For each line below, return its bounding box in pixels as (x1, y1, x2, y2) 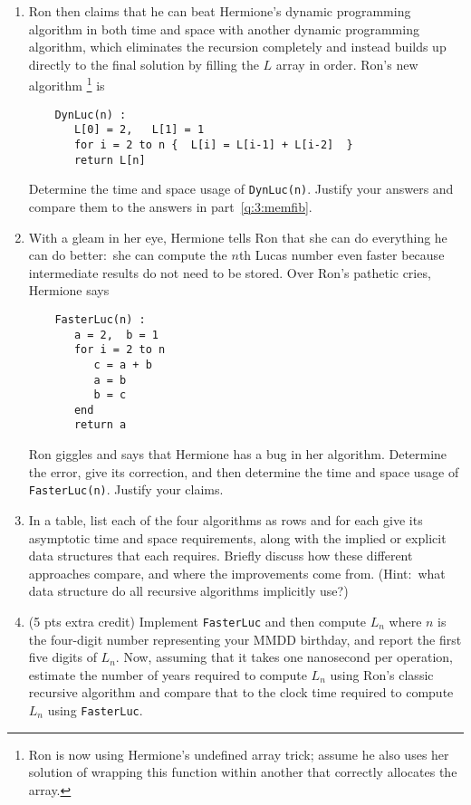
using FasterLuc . (47, 700, 143, 719)
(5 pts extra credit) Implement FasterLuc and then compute (28, 611, 366, 630)
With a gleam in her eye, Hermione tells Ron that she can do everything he (28, 227, 447, 246)
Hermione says (28, 281, 110, 300)
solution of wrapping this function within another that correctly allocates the (28, 762, 457, 781)
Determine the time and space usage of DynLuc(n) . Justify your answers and (28, 179, 454, 198)
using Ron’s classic (330, 665, 434, 684)
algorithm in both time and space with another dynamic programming (28, 19, 419, 38)
